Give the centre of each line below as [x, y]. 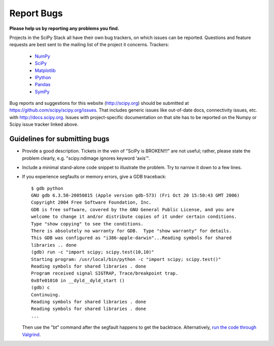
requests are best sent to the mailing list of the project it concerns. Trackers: [89, 45]
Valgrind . [31, 334]
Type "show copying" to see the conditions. [88, 224]
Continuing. [46, 295]
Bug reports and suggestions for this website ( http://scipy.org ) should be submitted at [99, 103]
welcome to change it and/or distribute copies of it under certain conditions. [134, 217]
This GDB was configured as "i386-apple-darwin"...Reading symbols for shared [131, 238]
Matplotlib [45, 70]
